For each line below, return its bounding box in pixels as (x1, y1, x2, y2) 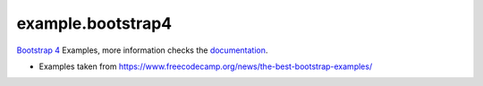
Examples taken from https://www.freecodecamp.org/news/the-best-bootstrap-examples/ (38, 61, 373, 72)
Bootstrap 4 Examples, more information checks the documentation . (16, 45, 268, 56)
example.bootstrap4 (16, 13, 173, 33)
